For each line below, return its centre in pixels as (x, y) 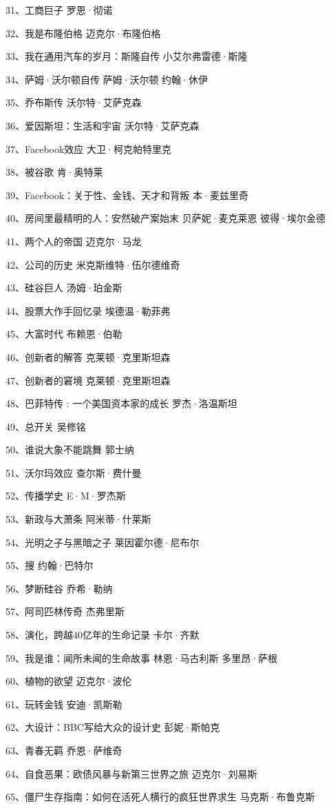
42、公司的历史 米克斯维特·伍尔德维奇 (93, 264)
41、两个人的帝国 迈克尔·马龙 (74, 241)
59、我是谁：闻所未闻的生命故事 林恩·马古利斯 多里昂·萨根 (142, 657)
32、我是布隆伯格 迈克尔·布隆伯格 (83, 33)
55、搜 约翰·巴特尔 (50, 565)
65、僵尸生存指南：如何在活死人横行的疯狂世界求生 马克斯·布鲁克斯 (160, 797)
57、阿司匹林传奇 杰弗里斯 (65, 611)
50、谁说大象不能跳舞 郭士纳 (70, 449)
